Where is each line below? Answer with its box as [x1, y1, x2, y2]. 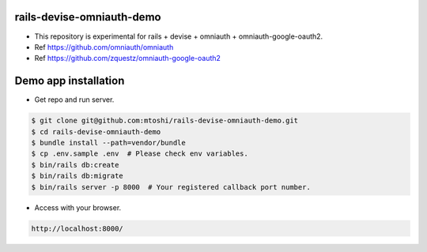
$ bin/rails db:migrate [31, 171, 124, 181]
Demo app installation [14, 74, 125, 88]
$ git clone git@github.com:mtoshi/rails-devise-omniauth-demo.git [31, 116, 299, 126]
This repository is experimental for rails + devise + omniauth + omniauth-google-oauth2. [34, 32, 323, 41]
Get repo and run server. [34, 95, 115, 104]
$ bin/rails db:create [31, 160, 119, 169]
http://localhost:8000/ [31, 224, 124, 233]
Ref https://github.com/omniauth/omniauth [34, 42, 174, 51]
